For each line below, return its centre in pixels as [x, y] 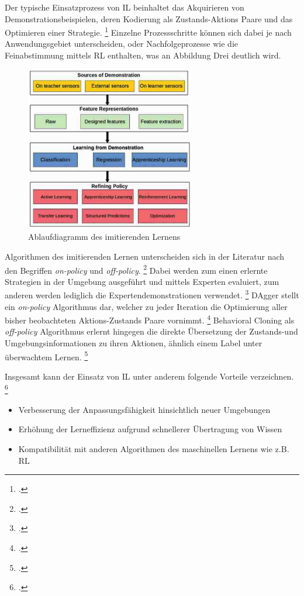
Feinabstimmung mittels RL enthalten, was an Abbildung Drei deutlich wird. [143, 55]
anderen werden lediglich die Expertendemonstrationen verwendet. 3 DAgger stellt [152, 294]
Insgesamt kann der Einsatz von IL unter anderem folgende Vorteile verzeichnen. [149, 376]
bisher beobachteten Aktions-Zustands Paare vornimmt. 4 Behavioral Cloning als [150, 319]
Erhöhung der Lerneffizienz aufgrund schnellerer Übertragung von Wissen [150, 429]
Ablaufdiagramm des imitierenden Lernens [104, 237]
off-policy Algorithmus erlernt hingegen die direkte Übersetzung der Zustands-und [151, 331]
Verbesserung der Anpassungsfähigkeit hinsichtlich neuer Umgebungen [144, 409]
